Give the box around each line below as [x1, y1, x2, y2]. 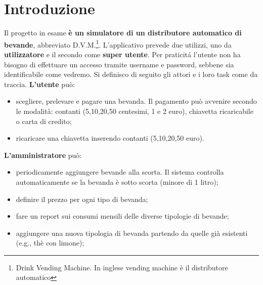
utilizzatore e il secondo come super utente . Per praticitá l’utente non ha [4, 49, 241, 59]
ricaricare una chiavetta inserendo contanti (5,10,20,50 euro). [16, 133, 204, 143]
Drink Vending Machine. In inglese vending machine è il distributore [16, 262, 228, 272]
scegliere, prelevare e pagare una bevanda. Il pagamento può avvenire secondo [16, 96, 257, 106]
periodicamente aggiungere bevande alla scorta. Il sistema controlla [16, 167, 224, 177]
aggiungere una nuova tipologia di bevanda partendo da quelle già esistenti [16, 227, 248, 238]
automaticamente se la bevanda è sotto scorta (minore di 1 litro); [16, 176, 218, 187]
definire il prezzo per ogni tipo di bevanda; [16, 193, 148, 204]
